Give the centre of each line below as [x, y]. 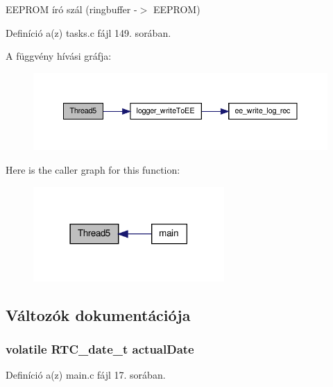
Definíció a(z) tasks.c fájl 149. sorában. [88, 32]
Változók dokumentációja [98, 314]
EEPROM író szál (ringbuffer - [71, 9]
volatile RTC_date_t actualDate [100, 348]
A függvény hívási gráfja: [59, 56]
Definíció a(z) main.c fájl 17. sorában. [86, 375]
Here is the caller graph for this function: [93, 170]
